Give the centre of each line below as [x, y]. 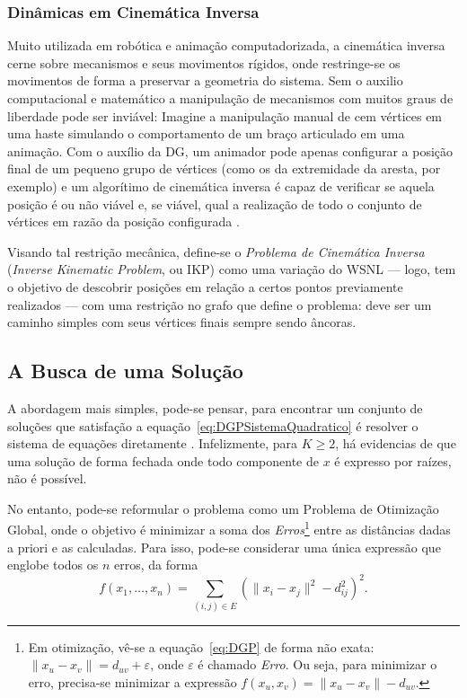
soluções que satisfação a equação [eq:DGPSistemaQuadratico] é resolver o [213, 425]
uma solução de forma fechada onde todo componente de [163, 460]
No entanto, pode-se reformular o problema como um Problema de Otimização [223, 508]
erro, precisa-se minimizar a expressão [132, 681]
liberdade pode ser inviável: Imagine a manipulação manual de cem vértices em [225, 115]
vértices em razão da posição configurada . [123, 221]
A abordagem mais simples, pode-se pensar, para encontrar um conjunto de [215, 407]
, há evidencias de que [396, 443]
